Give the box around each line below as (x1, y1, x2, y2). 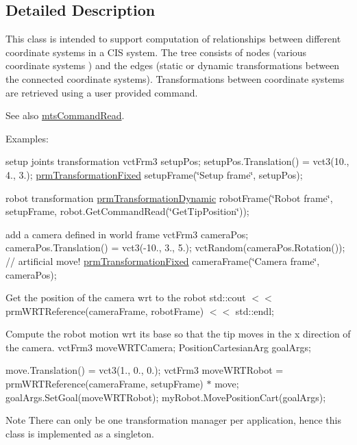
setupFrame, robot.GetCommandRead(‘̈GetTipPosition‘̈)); (5, 204, 249, 218)
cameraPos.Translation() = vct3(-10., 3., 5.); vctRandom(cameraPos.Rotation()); (5, 240, 345, 255)
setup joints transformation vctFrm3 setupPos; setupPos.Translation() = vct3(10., (5, 154, 349, 168)
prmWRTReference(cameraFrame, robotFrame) (5, 303, 204, 318)
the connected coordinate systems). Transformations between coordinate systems (5, 71, 345, 86)
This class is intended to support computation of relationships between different (5, 31, 341, 46)
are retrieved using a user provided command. (5, 85, 198, 99)
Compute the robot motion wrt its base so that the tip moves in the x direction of (5, 327, 351, 341)
